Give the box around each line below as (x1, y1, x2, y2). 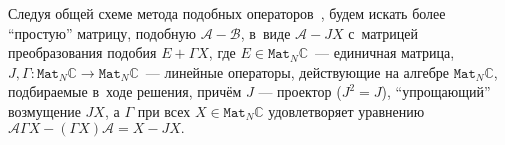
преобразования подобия (8, 42, 157, 63)
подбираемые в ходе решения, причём (8, 81, 242, 102)
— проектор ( (258, 81, 342, 102)
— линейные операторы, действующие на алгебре (145, 61, 450, 82)
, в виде (240, 22, 291, 43)
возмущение (8, 100, 81, 121)
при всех (137, 100, 191, 121)
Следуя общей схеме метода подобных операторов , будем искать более (8, 3, 446, 23)
